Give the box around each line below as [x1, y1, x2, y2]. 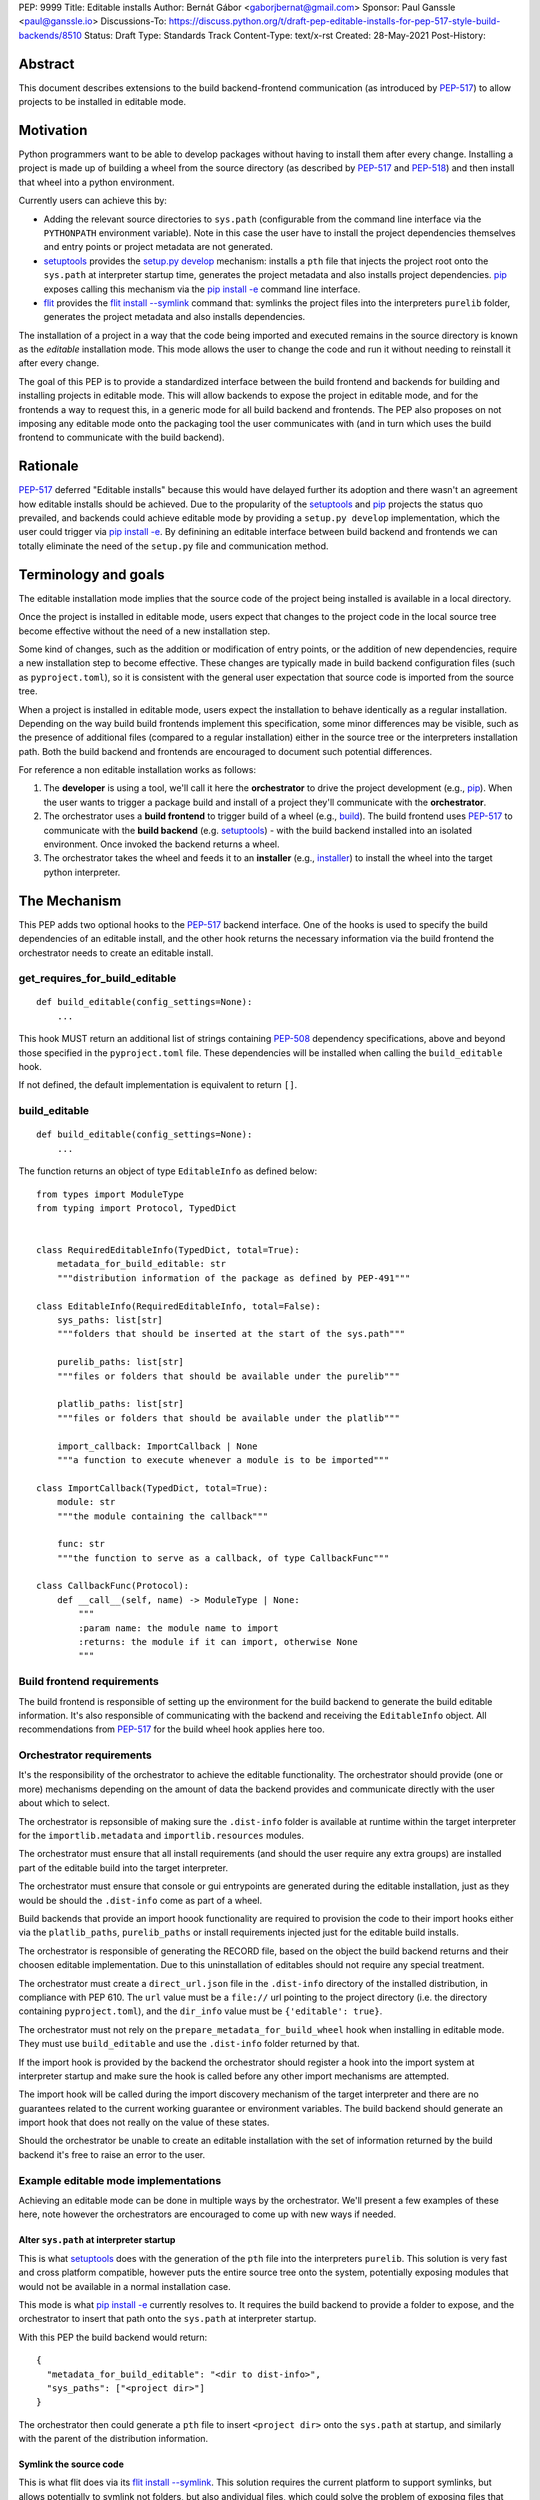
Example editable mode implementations [18, 2173, 222, 2187]
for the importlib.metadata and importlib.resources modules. [18, 1830, 305, 1842]
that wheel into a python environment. [18, 176, 175, 188]
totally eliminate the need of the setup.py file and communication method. [18, 540, 329, 552]
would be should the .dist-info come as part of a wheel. [18, 1894, 263, 1906]
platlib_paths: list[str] [56, 1398, 185, 1410]
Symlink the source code [18, 2458, 125, 2470]
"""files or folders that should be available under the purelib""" [56, 1370, 400, 1382]
